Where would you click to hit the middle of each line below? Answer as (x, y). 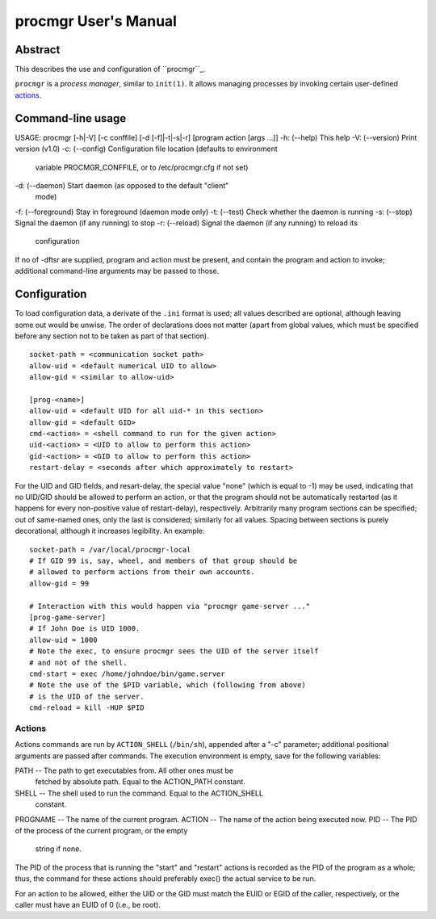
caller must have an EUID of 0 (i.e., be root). (88, 904)
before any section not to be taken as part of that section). (112, 336)
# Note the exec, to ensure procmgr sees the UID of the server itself (174, 651)
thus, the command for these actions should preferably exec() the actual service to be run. (166, 879)
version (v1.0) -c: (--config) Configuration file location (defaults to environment (146, 149)
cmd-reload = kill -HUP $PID (87, 708)
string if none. (59, 849)
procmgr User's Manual (96, 21)
